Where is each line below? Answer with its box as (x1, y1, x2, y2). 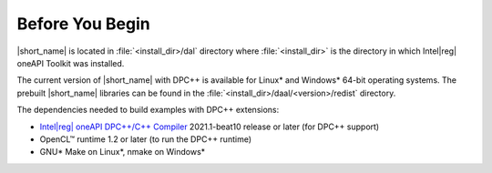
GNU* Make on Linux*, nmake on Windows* (39, 147, 206, 158)
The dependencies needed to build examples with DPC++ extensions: (16, 105, 280, 116)
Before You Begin (16, 14, 150, 34)
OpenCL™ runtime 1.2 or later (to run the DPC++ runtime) (39, 133, 252, 145)
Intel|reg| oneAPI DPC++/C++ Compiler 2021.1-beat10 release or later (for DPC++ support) (39, 121, 380, 132)
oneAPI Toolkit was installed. (16, 57, 125, 68)
